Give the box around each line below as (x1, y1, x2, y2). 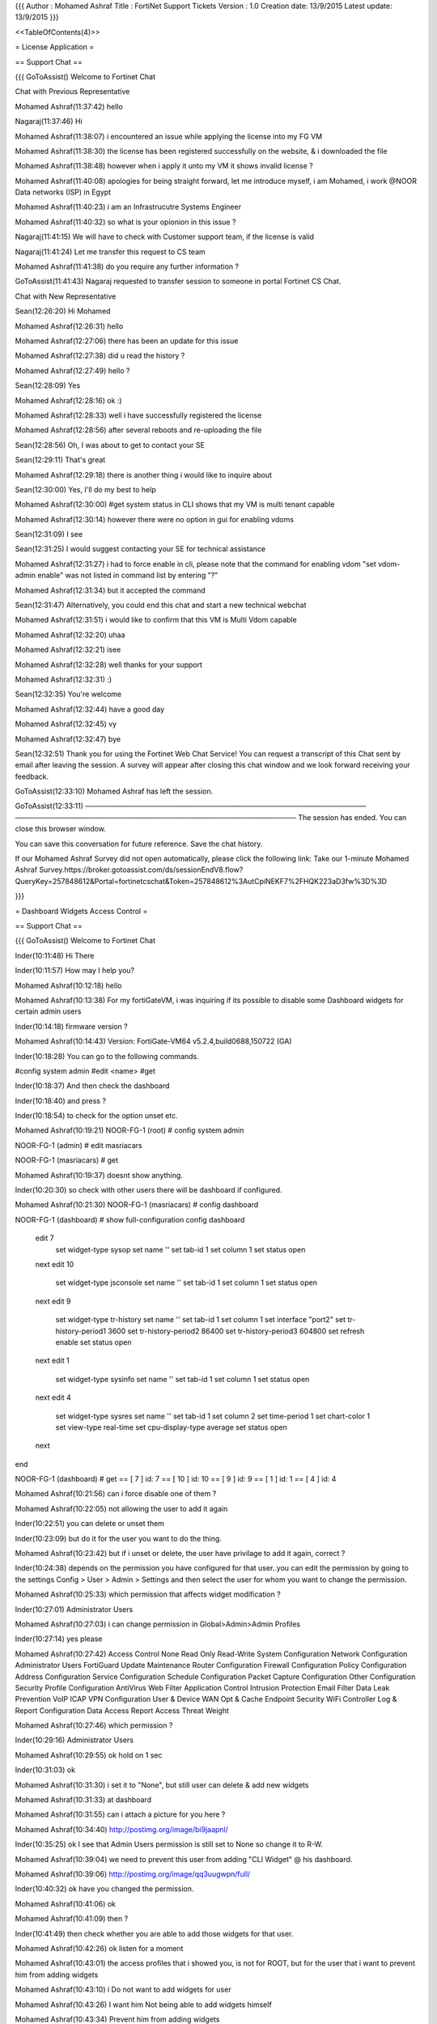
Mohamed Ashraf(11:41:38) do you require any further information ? (15, 262, 239, 271)
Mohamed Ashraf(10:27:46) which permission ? (15, 1720, 173, 1730)
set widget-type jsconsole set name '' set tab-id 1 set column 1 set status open (55, 1278, 317, 1287)
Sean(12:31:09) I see (15, 529, 83, 539)
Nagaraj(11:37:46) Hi (15, 117, 83, 126)
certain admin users (15, 1006, 82, 1016)
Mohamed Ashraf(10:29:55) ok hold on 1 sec (15, 1750, 163, 1760)
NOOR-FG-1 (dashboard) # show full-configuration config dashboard (15, 1214, 245, 1224)
